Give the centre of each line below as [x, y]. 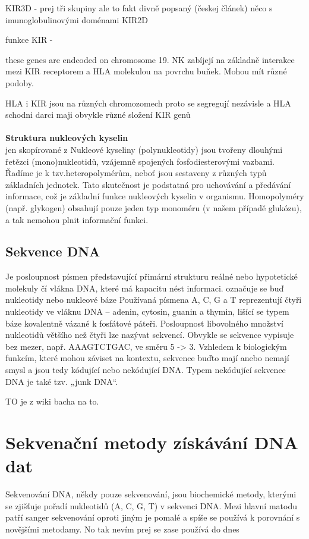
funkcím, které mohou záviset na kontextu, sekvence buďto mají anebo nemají [147, 358]
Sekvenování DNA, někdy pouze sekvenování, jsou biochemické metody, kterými [151, 494]
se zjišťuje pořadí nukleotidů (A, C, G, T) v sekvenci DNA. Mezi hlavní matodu [151, 505]
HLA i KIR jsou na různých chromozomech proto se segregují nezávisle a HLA [148, 103]
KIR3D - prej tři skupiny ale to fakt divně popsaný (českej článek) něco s [139, 8]
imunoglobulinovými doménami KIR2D [77, 19]
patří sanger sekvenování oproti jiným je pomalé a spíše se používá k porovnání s [153, 517]
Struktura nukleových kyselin [67, 138]
